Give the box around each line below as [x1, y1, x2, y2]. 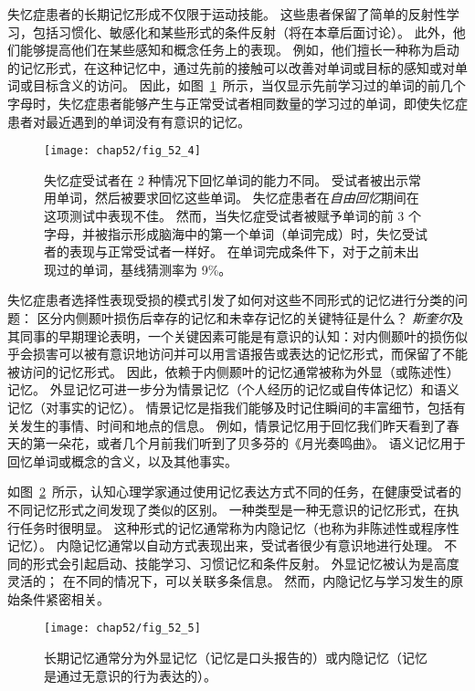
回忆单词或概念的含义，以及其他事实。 [7, 451, 237, 470]
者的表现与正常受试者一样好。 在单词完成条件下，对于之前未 [44, 242, 406, 261]
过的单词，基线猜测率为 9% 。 [56, 259, 232, 278]
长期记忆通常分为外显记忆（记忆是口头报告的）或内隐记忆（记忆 [44, 648, 427, 667]
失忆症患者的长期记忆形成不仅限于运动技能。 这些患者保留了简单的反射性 [7, 5, 447, 23]
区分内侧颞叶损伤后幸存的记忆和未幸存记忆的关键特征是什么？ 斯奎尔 [37, 308, 451, 327]
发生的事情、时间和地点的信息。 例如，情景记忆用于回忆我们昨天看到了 [19, 415, 447, 434]
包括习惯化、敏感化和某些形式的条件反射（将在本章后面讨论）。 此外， [32, 22, 453, 41]
